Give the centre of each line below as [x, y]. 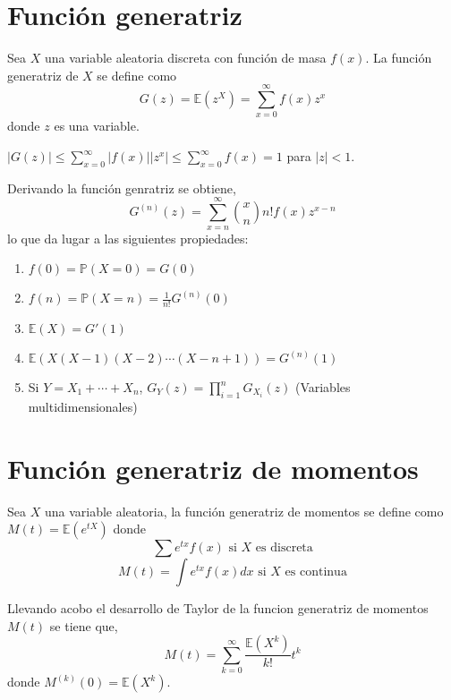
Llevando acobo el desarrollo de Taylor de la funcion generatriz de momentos [218, 608]
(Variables [323, 387]
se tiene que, [84, 625]
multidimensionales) [83, 406]
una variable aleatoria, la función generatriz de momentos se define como [244, 511]
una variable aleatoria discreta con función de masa [185, 58]
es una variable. [97, 126]
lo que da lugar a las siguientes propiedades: [128, 238]
